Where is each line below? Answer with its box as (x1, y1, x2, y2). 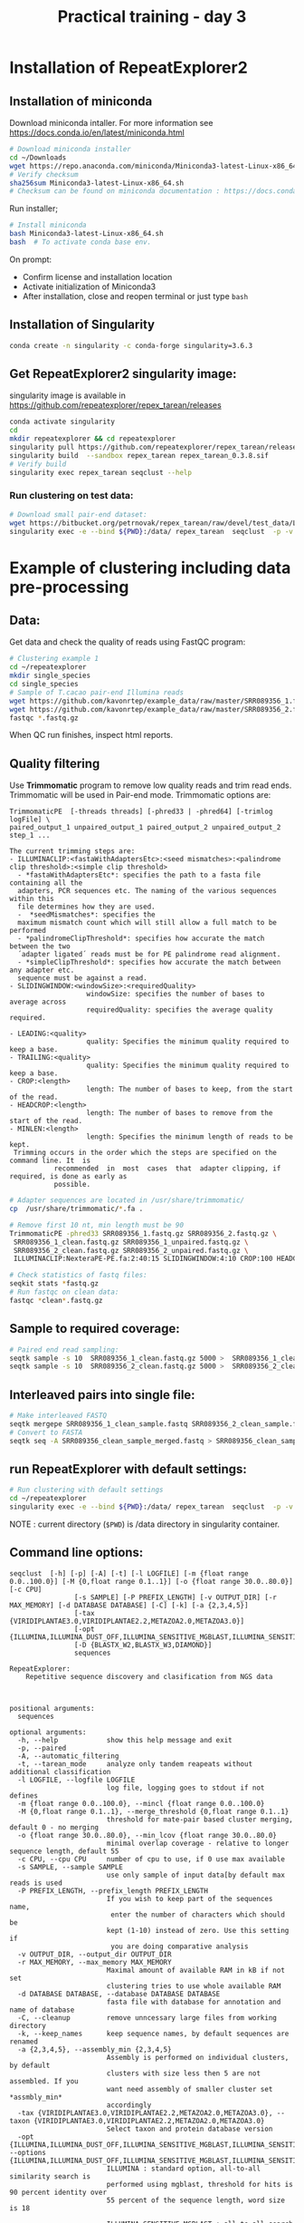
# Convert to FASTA (9, 1428, 83, 1437)
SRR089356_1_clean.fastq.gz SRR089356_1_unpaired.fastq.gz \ (13, 1238, 249, 1247)
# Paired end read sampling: (9, 1344, 119, 1354)
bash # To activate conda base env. (9, 238, 152, 247)
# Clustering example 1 (9, 655, 100, 664)
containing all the (9, 879, 83, 888)
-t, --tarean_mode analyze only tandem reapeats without (17, 1759, 253, 1769)
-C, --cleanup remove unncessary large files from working (17, 2013, 278, 2023)
